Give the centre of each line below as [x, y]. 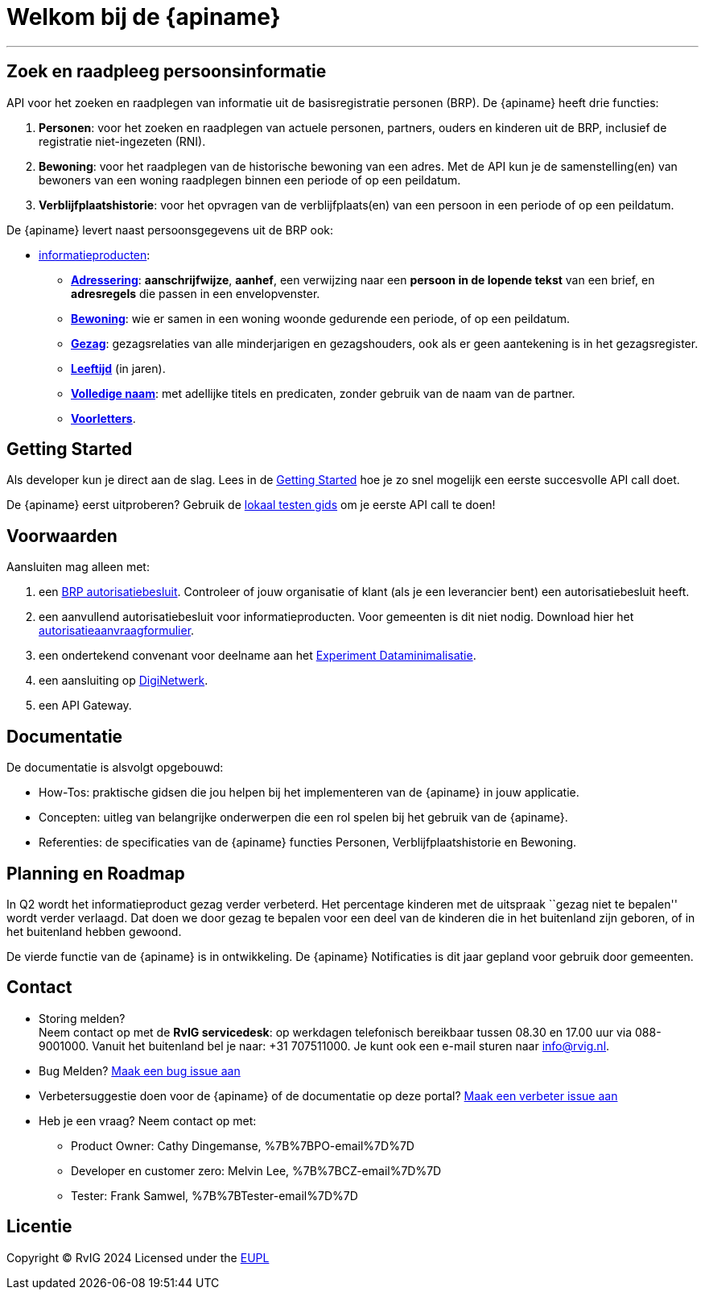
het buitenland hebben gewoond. [94, 931]
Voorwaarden [62, 536]
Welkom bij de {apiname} [144, 17]
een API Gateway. [85, 706]
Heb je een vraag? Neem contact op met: [148, 1120]
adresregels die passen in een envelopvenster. [196, 293]
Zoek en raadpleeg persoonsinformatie [167, 72]
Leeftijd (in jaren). [118, 368]
